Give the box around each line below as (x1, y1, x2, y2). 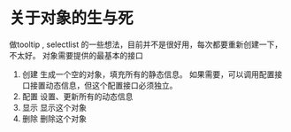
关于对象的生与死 (9, 8, 134, 28)
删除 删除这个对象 (21, 113, 87, 124)
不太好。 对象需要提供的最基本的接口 (9, 50, 143, 60)
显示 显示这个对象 (21, 102, 87, 113)
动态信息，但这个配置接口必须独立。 (45, 80, 178, 90)
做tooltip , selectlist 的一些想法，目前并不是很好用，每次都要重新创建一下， (9, 39, 283, 50)
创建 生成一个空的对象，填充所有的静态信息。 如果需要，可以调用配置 (21, 68, 275, 80)
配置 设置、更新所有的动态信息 (21, 90, 134, 102)
